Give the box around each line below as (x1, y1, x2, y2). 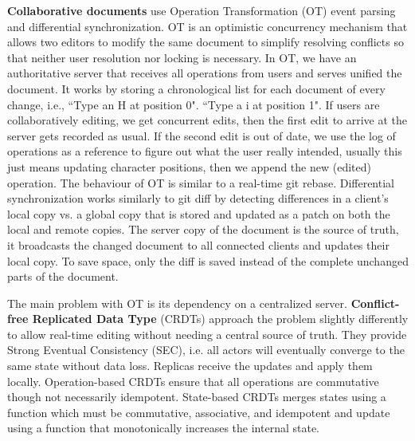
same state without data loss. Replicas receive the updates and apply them (7, 357, 373, 374)
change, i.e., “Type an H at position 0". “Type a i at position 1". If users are (7, 96, 380, 112)
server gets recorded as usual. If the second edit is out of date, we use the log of (7, 127, 396, 144)
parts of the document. (7, 268, 119, 285)
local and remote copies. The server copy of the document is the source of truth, (7, 221, 399, 238)
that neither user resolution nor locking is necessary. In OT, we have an (7, 49, 357, 65)
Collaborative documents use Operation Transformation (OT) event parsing (7, 2, 396, 18)
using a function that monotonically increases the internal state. (7, 419, 320, 436)
